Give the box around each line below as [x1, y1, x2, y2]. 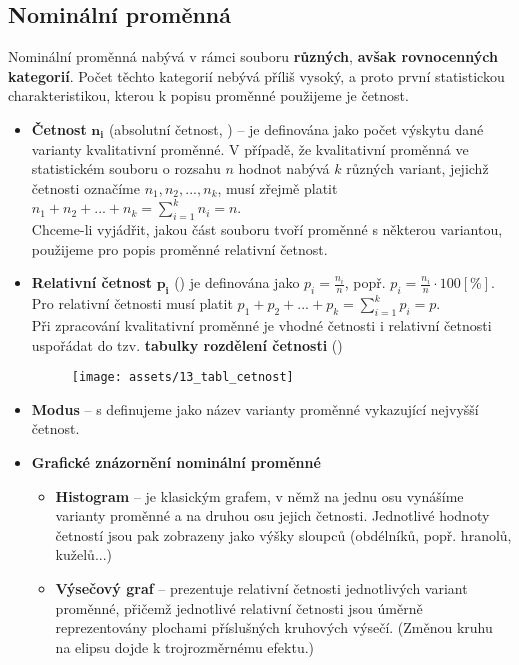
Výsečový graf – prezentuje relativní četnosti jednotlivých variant [55, 577, 468, 598]
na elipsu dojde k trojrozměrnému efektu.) [55, 636, 315, 657]
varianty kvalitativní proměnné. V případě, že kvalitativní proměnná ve [31, 138, 469, 159]
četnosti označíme [31, 177, 140, 198]
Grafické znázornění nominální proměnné [31, 451, 321, 472]
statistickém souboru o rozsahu [31, 158, 221, 179]
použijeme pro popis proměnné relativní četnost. [31, 238, 328, 259]
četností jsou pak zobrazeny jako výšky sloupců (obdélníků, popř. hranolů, [55, 524, 512, 545]
